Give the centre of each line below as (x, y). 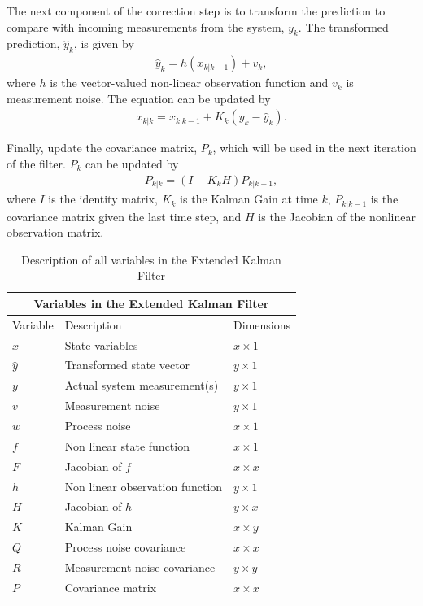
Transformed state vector (127, 365)
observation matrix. (55, 232)
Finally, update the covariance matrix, (102, 148)
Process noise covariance (125, 547)
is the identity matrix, (103, 199)
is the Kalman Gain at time (249, 199)
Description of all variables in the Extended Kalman (151, 259)
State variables (101, 344)
